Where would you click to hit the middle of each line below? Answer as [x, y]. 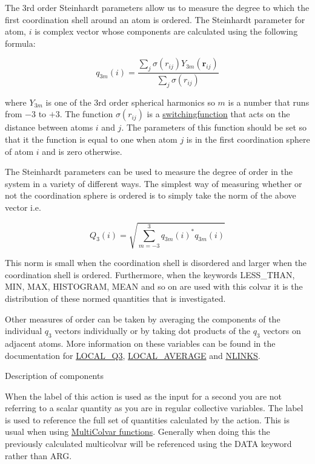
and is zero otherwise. [82, 151]
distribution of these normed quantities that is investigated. [115, 298]
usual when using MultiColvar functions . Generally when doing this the [138, 432]
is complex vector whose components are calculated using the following [166, 31]
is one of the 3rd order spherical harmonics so [130, 102]
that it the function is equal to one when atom [91, 139]
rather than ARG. [38, 455]
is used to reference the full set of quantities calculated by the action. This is [147, 419]
